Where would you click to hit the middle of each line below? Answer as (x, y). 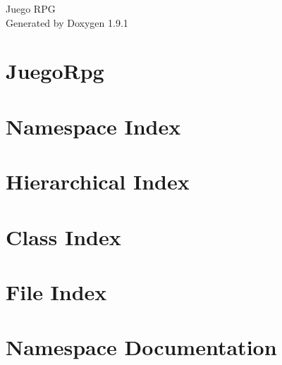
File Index (56, 291)
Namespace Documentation (141, 347)
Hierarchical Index (98, 181)
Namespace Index (93, 126)
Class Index (63, 236)
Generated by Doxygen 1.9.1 (67, 22)
